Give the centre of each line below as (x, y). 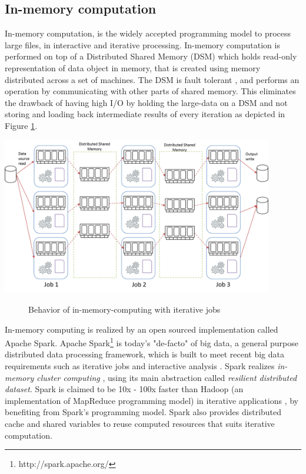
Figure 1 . (21, 125)
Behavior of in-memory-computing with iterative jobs (124, 309)
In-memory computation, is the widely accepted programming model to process (148, 33)
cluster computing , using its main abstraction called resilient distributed (167, 377)
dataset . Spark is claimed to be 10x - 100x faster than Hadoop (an (124, 389)
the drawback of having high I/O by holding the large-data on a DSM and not (146, 102)
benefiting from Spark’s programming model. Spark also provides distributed (143, 412)
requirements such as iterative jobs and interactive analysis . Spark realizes (140, 366)
